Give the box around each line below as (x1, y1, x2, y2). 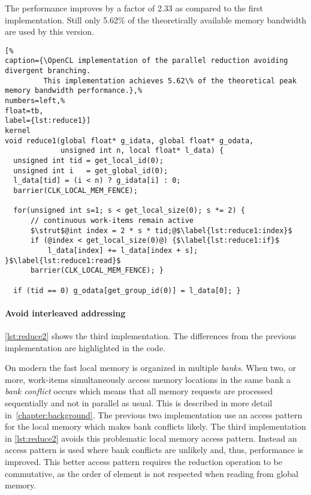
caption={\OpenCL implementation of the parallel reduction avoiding (5, 56, 288, 65)
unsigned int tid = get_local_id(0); (13, 156, 164, 165)
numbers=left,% (5, 96, 65, 105)
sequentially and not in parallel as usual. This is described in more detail (5, 396, 273, 409)
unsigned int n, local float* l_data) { (61, 146, 224, 155)
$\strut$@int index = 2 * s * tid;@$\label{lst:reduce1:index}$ (30, 226, 292, 235)
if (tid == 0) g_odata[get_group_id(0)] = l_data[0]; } (13, 286, 241, 295)
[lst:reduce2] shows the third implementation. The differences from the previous (5, 329, 297, 342)
